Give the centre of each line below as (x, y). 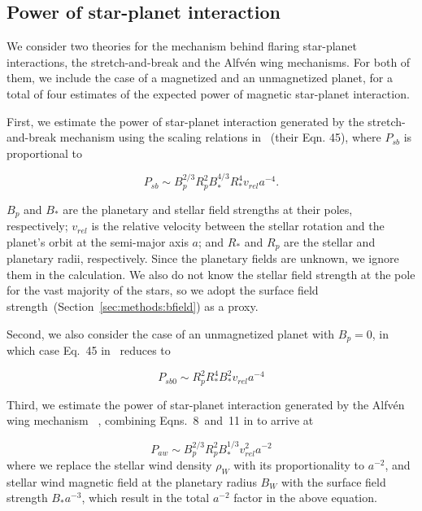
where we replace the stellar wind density (109, 464)
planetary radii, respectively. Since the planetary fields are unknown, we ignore (203, 258)
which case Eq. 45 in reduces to (89, 349)
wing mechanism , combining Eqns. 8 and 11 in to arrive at (160, 420)
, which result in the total (146, 498)
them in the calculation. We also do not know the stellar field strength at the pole (211, 274)
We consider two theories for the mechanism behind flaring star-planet (182, 46)
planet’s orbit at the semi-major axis (98, 241)
